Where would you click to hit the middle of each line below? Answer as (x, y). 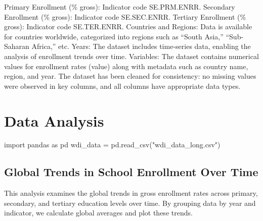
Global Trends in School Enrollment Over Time (131, 172)
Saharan (17, 46)
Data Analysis (54, 120)
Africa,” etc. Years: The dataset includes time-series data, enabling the (141, 46)
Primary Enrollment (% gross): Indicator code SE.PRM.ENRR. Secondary (120, 7)
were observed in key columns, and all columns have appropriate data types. (122, 86)
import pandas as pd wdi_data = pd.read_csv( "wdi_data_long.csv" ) (112, 145)
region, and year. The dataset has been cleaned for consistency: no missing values (130, 76)
